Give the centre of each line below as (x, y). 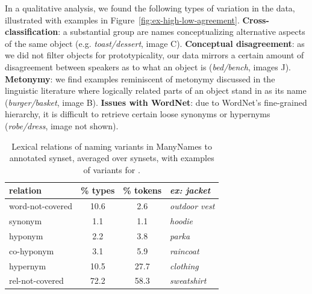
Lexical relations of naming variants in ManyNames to (112, 146)
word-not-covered (41, 206)
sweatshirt (188, 280)
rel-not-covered (36, 280)
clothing (184, 265)
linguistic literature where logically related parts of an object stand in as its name (156, 90)
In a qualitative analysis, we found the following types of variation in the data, (150, 8)
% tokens (142, 190)
